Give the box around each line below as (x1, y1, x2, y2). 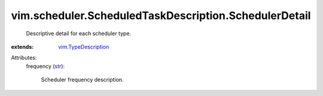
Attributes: (11, 54, 37, 61)
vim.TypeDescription (58, 43, 109, 50)
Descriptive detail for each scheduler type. (26, 30, 132, 37)
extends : (11, 43, 34, 50)
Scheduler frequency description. (41, 76, 124, 83)
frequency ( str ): (26, 63, 65, 70)
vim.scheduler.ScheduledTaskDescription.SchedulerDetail (11, 9, 311, 22)
